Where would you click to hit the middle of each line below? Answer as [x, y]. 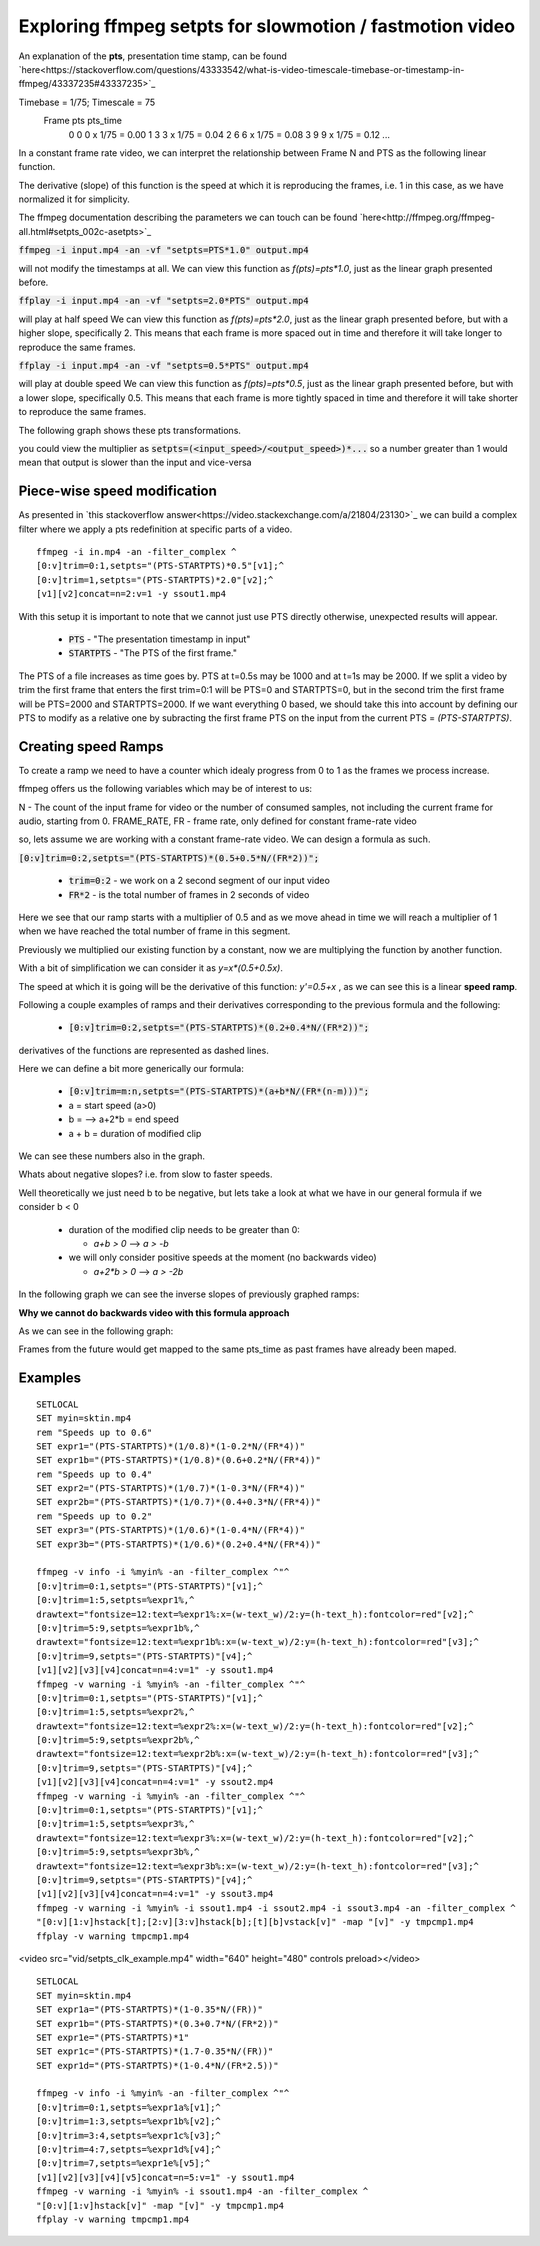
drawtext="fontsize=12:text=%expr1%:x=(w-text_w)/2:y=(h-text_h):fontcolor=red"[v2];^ [255, 1614]
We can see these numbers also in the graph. [111, 1156]
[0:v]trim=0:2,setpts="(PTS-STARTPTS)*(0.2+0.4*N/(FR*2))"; [219, 1028]
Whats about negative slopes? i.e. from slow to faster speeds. [146, 1174]
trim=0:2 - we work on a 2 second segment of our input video [199, 881]
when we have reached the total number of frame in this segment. [154, 931]
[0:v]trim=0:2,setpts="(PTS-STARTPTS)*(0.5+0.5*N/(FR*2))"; [169, 858]
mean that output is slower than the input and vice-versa [135, 462]
